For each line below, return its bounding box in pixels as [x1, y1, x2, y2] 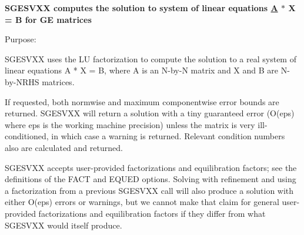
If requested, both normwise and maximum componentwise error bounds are [5, 95, 279, 108]
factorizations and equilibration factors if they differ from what [38, 207, 266, 219]
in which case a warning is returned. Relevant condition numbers [51, 130, 285, 142]
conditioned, [5, 130, 49, 142]
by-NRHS [5, 75, 39, 88]
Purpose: [5, 33, 36, 45]
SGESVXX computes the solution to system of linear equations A [5, 2, 278, 14]
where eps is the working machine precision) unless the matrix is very [5, 118, 255, 130]
